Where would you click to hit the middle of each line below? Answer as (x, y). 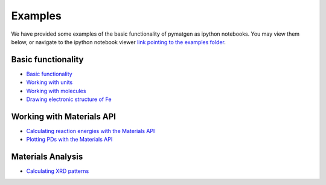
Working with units (50, 82)
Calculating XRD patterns (58, 171)
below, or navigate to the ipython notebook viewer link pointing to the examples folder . (119, 42)
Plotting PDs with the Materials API (69, 140)
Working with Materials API (63, 116)
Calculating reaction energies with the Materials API (91, 131)
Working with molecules (56, 91)
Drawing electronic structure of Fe (69, 99)
